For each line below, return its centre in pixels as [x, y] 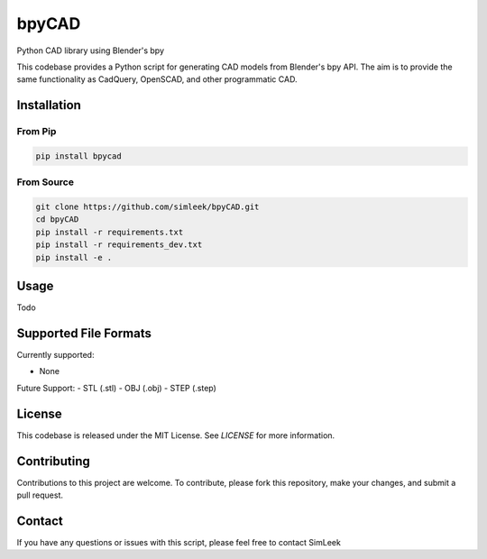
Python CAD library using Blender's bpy [91, 50]
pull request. [40, 495]
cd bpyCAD [57, 220]
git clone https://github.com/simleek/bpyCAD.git [147, 207]
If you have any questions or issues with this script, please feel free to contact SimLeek [179, 542]
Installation [49, 105]
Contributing [53, 461]
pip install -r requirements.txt [110, 232]
